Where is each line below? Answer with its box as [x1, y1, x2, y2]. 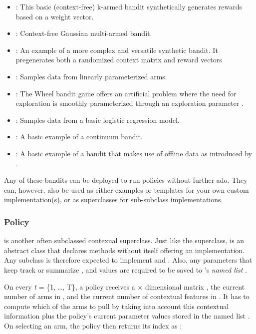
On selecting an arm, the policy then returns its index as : [4, 320, 182, 331]
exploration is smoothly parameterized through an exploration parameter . [15, 98, 244, 108]
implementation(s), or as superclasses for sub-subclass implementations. [4, 194, 223, 205]
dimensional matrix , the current [145, 281, 245, 292]
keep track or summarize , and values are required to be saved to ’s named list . [4, 264, 247, 275]
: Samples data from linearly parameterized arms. [15, 71, 167, 81]
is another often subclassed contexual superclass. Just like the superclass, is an [4, 235, 245, 246]
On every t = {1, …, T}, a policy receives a [4, 281, 135, 292]
